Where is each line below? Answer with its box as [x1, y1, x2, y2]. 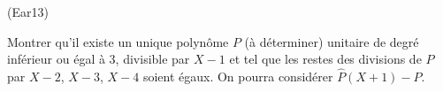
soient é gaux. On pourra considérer [142, 67, 333, 85]
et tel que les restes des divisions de [229, 50, 422, 68]
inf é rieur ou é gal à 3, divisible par [7, 50, 190, 68]
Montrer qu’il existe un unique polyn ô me [7, 32, 229, 50]
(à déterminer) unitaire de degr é [244, 32, 419, 50]
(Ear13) [7, 3, 49, 20]
